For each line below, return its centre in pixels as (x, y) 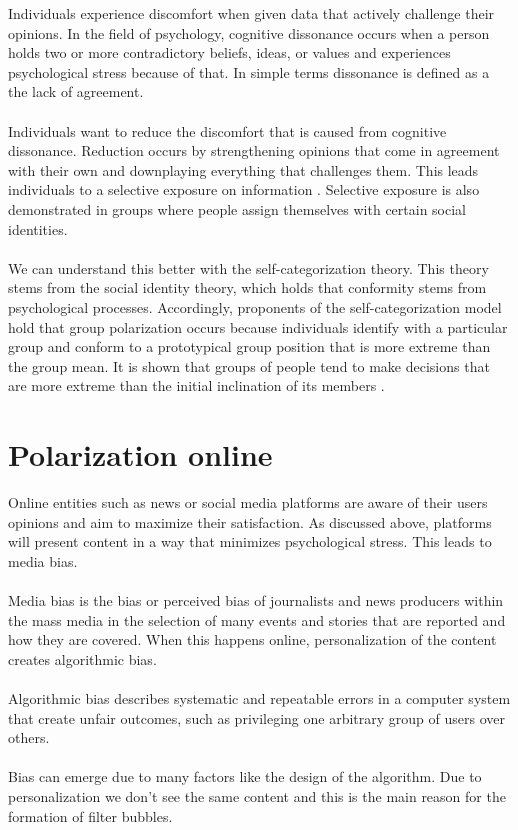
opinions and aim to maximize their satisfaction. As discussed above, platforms (250, 521)
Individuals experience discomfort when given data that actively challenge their (251, 13)
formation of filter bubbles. (90, 815)
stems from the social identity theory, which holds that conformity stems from (247, 287)
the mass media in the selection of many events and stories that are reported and (257, 619)
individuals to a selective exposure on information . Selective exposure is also (244, 189)
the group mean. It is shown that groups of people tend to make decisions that (249, 365)
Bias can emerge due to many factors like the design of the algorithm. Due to (245, 776)
